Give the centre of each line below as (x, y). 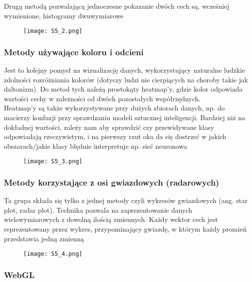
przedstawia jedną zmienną (44, 238)
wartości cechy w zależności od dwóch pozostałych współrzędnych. (102, 98)
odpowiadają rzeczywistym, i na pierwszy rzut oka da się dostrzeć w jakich (115, 136)
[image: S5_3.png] (53, 162)
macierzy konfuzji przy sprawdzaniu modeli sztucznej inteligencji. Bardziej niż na (125, 117)
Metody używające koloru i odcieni (74, 52)
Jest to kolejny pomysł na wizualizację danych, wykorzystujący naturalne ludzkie (125, 70)
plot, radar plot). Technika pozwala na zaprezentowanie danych (98, 210)
